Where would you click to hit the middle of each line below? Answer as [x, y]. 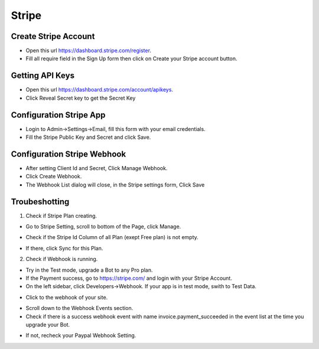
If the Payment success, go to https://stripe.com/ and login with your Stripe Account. [129, 278]
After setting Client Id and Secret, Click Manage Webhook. [97, 168]
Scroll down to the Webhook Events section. [79, 308]
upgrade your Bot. [48, 324]
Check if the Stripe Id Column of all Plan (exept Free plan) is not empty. [112, 237]
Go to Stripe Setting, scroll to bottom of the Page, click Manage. [103, 227]
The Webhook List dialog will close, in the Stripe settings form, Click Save [115, 185]
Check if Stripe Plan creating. [61, 216]
